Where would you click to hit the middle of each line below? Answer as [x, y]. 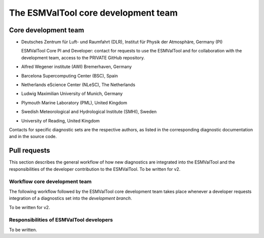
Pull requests [30, 151]
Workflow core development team [50, 182]
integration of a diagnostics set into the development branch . [70, 198]
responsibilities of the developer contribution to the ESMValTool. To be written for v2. [95, 169]
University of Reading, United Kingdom [61, 120]
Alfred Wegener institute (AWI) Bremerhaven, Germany [77, 67]
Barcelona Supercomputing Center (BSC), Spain [70, 75]
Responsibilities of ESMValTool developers [61, 220]
